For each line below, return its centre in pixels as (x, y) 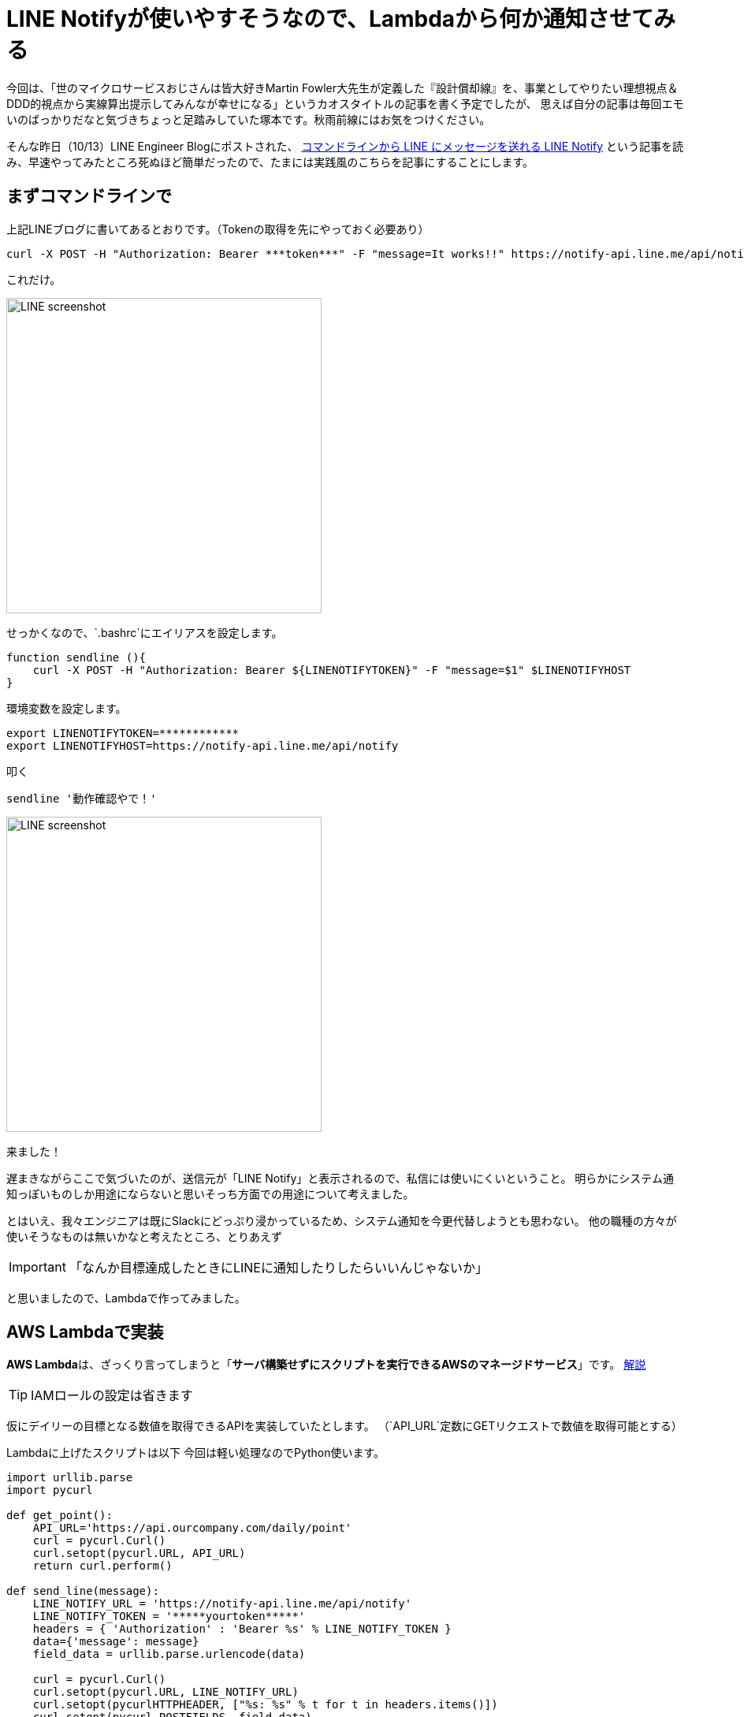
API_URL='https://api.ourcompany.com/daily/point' (192, 1528)
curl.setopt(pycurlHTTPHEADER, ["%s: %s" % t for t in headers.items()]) (265, 1705)
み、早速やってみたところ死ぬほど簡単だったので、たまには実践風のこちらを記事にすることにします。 (270, 162)
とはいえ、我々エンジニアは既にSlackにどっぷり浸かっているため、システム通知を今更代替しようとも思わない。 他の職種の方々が (342, 1220)
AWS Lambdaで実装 (85, 1332)
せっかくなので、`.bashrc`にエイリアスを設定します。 (145, 632)
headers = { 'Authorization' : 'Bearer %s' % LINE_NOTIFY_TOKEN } (242, 1629)
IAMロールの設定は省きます (112, 1396)
